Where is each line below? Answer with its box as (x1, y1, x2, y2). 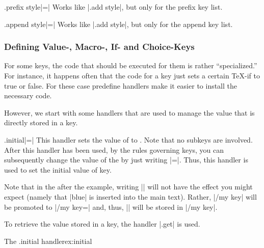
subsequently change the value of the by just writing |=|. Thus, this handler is (4, 154, 248, 165)
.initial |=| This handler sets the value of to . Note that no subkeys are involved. (4, 134, 253, 145)
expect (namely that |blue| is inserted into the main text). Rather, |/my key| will (4, 191, 257, 202)
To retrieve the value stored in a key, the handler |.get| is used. (4, 218, 200, 229)
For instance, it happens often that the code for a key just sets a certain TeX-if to (4, 70, 260, 80)
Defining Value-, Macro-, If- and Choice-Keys (4, 40, 195, 53)
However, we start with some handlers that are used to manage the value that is (4, 107, 255, 118)
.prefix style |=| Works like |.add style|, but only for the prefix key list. (4, 2, 223, 12)
